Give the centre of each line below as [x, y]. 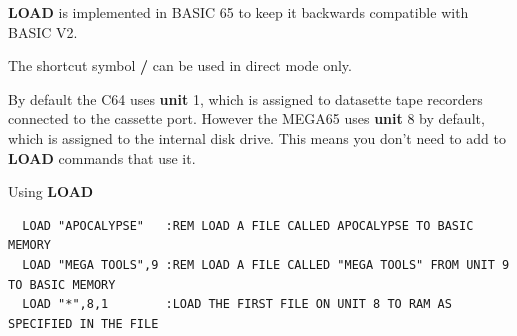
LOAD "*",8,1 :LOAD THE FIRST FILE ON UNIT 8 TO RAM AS [237, 304]
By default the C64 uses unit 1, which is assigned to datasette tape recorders [245, 98]
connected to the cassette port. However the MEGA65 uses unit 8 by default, [246, 118]
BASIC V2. [43, 31]
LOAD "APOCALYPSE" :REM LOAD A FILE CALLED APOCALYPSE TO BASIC [248, 225]
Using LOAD [51, 191]
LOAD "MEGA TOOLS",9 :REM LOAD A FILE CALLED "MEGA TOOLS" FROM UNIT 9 [266, 264]
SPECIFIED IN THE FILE [83, 323]
